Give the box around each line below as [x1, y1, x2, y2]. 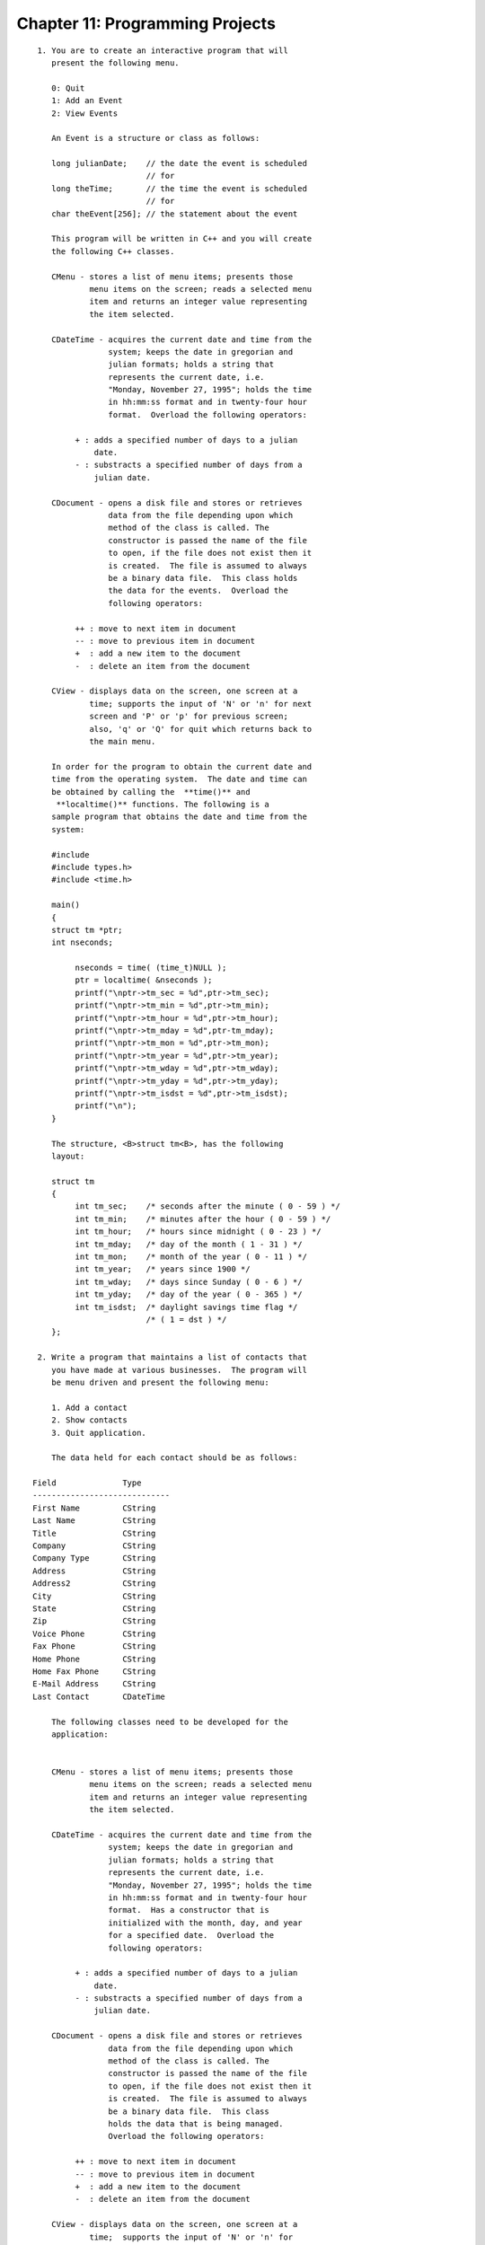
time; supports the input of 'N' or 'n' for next [89, 699, 313, 709]
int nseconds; [50, 938, 114, 947]
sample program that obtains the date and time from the [50, 812, 307, 822]
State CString [32, 1603, 156, 1614]
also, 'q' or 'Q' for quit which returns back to [89, 724, 313, 734]
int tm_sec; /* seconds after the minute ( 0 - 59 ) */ [75, 1202, 340, 1211]
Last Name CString [32, 1516, 156, 1526]
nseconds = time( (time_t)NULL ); [75, 963, 227, 973]
